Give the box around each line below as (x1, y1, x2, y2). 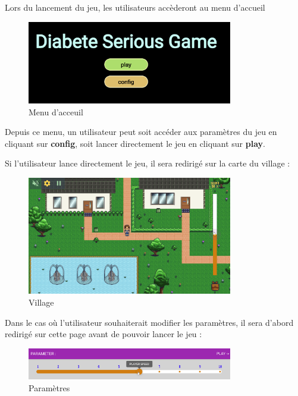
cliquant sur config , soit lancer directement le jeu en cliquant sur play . (5, 137, 265, 149)
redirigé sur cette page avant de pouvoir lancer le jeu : (5, 328, 202, 340)
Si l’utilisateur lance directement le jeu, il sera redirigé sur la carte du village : (5, 157, 290, 169)
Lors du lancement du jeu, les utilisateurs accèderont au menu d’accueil (5, 1, 265, 13)
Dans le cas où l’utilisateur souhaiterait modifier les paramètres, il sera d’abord (5, 316, 294, 328)
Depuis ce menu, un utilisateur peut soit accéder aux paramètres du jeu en (5, 125, 277, 138)
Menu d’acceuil (29, 105, 83, 118)
